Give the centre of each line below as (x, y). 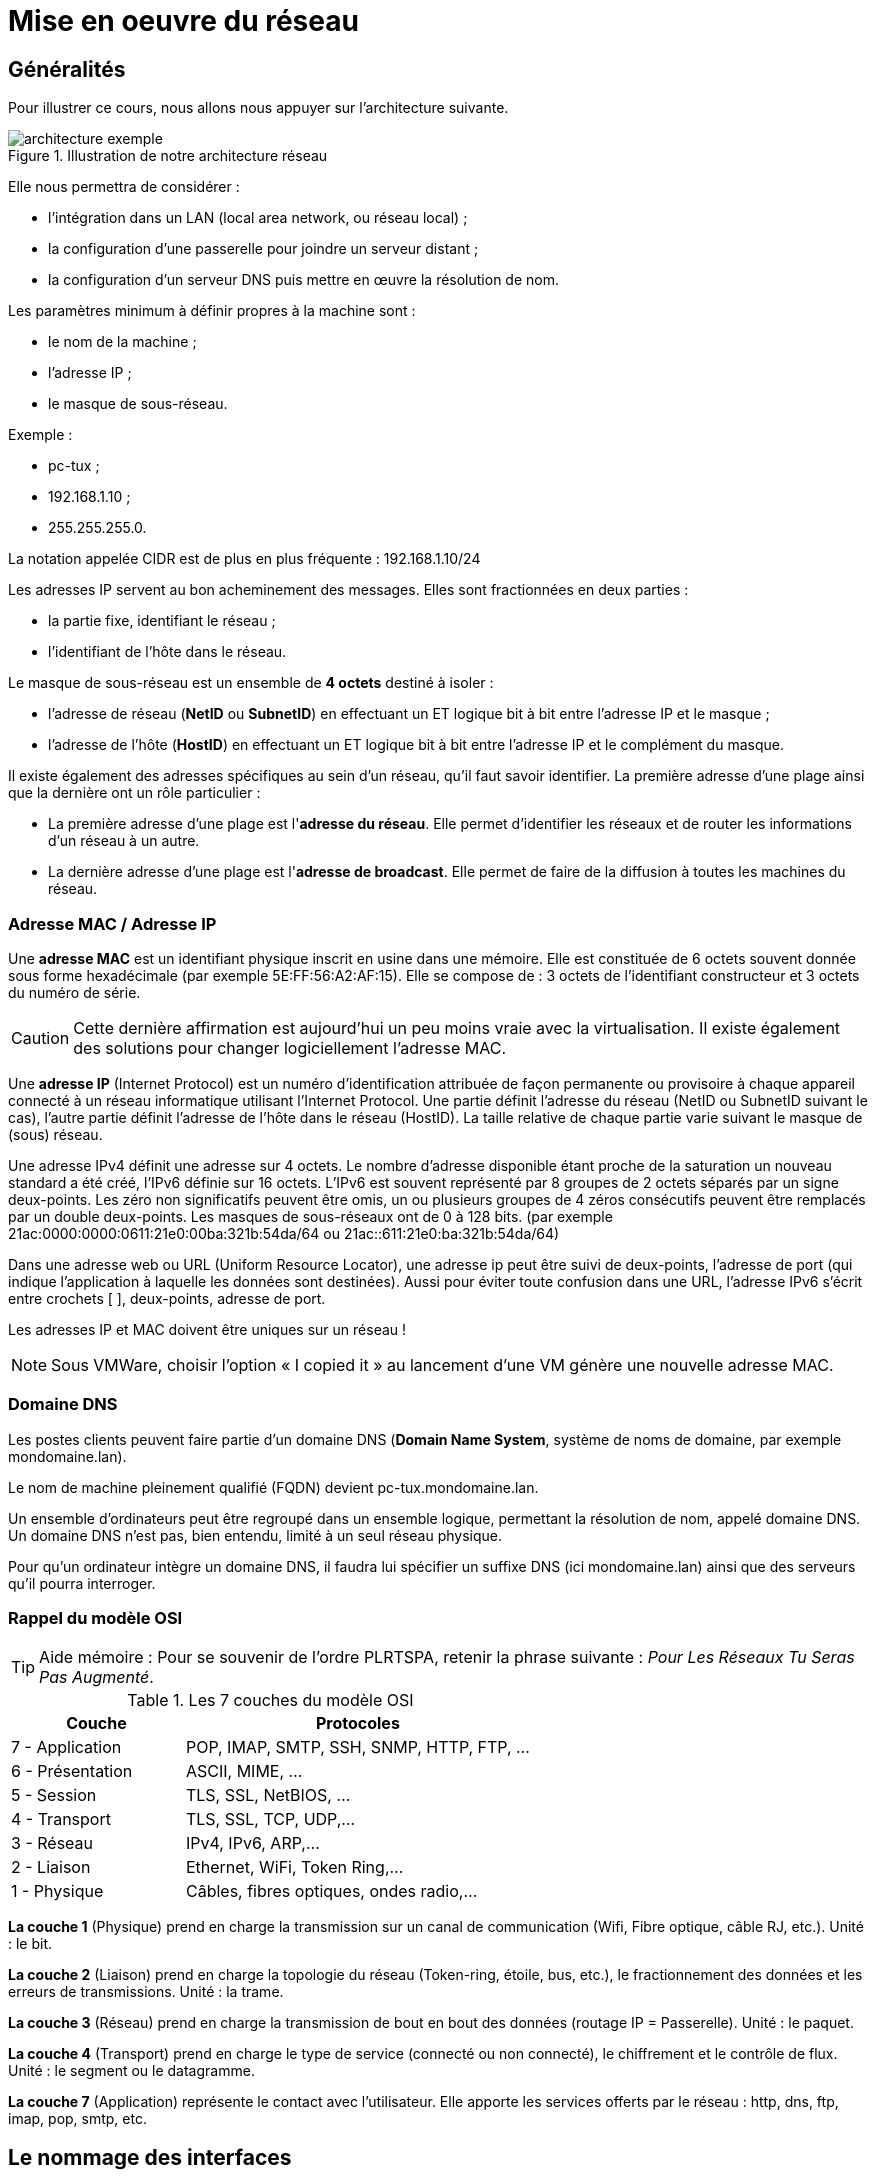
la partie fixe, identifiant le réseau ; (162, 621)
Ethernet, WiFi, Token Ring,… (294, 1867)
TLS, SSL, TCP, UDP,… (270, 1819)
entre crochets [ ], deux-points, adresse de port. (167, 1298)
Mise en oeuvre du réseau (183, 21)
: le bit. (30, 1944)
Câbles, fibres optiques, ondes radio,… (331, 1891)
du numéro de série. (74, 992)
